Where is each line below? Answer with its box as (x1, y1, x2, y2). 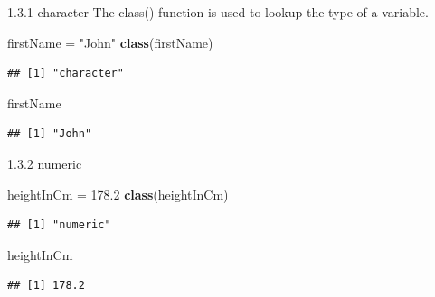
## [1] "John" (7, 127, 92, 141)
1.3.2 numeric (7, 153, 82, 172)
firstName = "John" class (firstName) (7, 32, 213, 51)
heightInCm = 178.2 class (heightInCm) (7, 184, 229, 203)
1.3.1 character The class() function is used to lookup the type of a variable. (7, 3, 429, 21)
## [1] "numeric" (7, 218, 111, 232)
